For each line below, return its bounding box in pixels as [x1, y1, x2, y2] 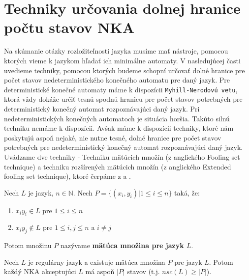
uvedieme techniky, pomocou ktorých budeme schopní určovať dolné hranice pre [4, 65, 245, 75]
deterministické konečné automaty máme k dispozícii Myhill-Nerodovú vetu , [4, 84, 238, 94]
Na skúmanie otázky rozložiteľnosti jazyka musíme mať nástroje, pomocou [4, 46, 228, 56]
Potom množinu [4, 240, 52, 251]
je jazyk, [28, 187, 54, 197]
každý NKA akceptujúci [4, 266, 76, 277]
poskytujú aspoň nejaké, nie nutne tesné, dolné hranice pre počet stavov [4, 132, 221, 142]
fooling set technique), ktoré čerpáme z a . [4, 171, 131, 181]
